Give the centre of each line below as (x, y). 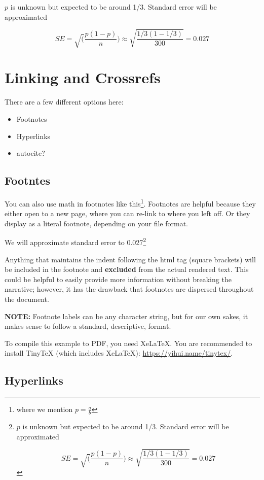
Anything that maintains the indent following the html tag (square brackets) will (130, 259)
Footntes (28, 180)
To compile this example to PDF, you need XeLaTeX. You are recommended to (128, 343)
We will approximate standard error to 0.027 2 (76, 241)
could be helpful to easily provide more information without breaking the (118, 279)
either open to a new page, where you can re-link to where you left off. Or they (127, 213)
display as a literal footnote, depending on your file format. (96, 223)
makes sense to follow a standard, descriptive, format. (88, 326)
